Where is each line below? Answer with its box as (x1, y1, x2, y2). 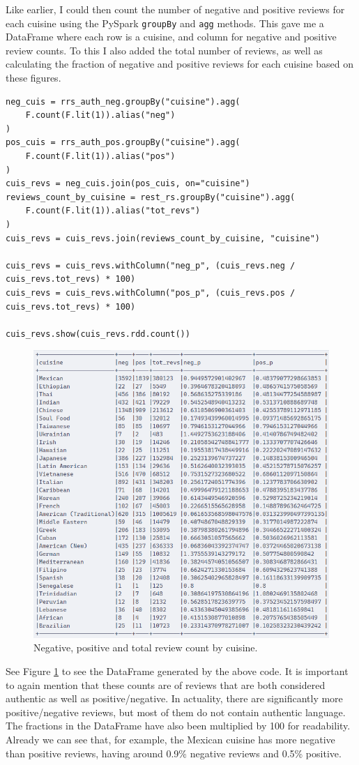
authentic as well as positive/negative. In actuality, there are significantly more (6, 691, 343, 706)
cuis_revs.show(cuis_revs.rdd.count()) (6, 328, 190, 339)
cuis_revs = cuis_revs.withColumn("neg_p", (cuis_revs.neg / (6, 260, 296, 271)
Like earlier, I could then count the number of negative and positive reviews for (6, 2, 345, 16)
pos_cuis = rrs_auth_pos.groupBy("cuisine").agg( (6, 137, 240, 148)
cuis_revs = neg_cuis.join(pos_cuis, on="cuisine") (6, 179, 250, 189)
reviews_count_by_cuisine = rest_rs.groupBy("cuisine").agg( (6, 192, 296, 202)
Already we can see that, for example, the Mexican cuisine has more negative (6, 732, 335, 747)
